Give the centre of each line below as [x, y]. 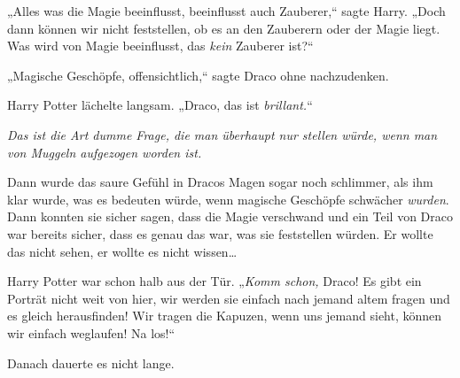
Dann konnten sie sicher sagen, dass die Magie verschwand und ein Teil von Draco [230, 216]
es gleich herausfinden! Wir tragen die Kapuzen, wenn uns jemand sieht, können [225, 316]
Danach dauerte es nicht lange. [91, 363]
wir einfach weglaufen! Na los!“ [91, 332]
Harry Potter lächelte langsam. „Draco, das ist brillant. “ [160, 105]
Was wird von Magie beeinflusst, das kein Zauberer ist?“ [160, 46]
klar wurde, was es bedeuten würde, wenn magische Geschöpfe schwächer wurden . [228, 199]
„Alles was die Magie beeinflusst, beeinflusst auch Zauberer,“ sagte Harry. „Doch [226, 11]
